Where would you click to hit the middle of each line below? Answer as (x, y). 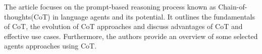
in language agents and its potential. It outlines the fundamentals (154, 16)
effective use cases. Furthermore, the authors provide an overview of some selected (131, 36)
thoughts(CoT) (27, 16)
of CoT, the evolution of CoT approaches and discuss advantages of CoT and (123, 26)
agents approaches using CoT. (50, 46)
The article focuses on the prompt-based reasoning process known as (110, 6)
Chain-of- (233, 6)
